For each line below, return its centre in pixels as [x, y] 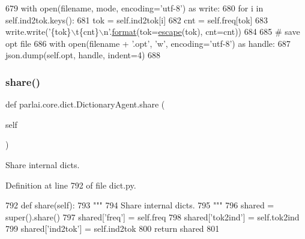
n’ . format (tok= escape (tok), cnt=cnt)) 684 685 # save [202, 32]
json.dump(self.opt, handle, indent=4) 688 [83, 55]
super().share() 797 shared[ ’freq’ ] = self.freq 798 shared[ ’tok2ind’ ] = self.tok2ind [152, 216]
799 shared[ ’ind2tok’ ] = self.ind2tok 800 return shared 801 [113, 228]
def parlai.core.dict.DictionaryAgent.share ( [85, 104]
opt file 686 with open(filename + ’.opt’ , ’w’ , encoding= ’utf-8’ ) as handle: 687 [148, 43]
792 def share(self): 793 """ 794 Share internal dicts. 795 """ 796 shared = [140, 205]
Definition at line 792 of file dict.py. [71, 185]
